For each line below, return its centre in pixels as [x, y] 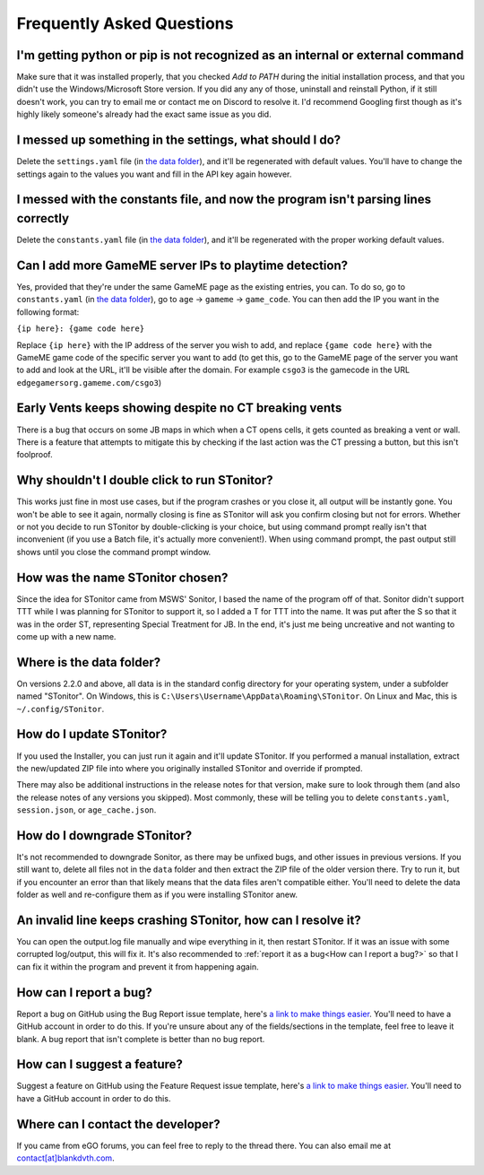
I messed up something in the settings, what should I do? [179, 140]
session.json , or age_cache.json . [86, 810]
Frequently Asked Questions [125, 23]
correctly [43, 218]
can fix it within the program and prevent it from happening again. [138, 966]
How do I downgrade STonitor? [104, 836]
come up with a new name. [66, 636]
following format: [48, 312]
